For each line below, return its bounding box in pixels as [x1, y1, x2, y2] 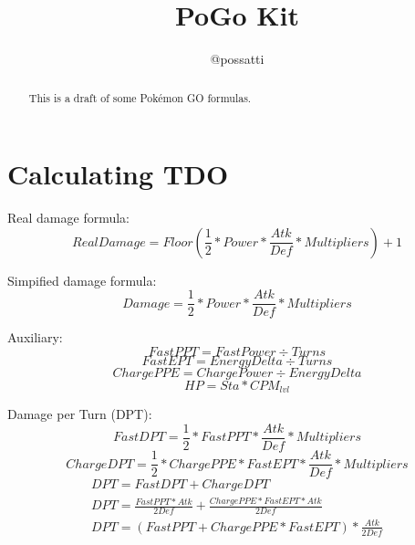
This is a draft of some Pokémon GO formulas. [28, 89, 252, 105]
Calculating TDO [7, 155, 229, 193]
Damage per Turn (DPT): [7, 404, 152, 424]
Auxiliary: [7, 328, 63, 347]
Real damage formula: [7, 208, 130, 227]
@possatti [210, 49, 265, 68]
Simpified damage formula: [7, 270, 157, 289]
